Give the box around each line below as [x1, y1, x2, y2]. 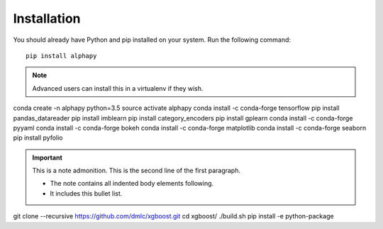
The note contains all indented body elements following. [50, 179, 214, 188]
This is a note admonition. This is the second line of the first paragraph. [32, 167, 241, 175]
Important [32, 153, 63, 162]
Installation [13, 11, 81, 26]
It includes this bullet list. [50, 189, 123, 198]
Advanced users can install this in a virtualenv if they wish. [32, 84, 204, 92]
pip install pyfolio [13, 133, 63, 142]
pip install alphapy [26, 52, 97, 60]
